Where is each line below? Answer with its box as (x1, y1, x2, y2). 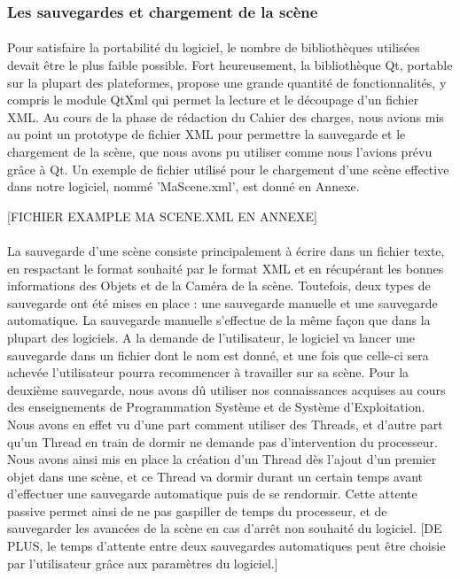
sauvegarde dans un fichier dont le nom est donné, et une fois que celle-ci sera (7, 345, 429, 364)
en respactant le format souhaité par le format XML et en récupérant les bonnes (7, 259, 444, 277)
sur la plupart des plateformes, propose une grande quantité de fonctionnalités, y (7, 73, 447, 91)
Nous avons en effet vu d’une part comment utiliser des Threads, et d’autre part (7, 414, 443, 433)
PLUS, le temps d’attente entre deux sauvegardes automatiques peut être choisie (7, 537, 446, 555)
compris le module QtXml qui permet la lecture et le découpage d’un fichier (7, 90, 419, 109)
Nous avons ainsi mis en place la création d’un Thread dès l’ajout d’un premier (7, 450, 437, 468)
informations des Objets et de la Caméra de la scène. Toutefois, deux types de (7, 276, 431, 295)
